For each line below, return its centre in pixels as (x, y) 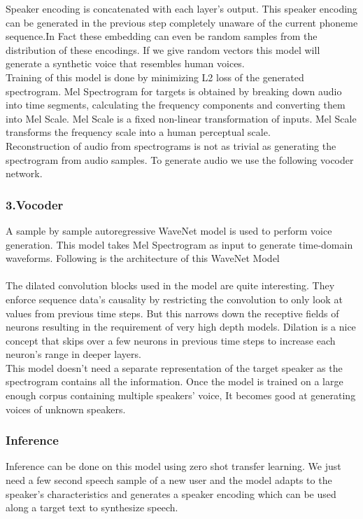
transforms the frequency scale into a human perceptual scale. (138, 132)
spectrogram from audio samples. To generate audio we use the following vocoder (180, 159)
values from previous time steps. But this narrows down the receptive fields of (172, 313)
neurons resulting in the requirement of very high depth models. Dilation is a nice (181, 327)
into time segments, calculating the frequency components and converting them (176, 105)
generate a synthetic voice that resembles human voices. (125, 63)
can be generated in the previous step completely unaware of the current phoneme (182, 22)
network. (24, 173)
